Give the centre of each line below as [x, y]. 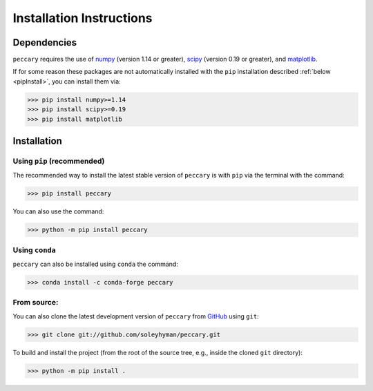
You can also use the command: [58, 211]
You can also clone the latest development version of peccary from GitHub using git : [136, 316]
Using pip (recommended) [59, 161]
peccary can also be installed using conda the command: [96, 264]
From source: [36, 303]
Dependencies [45, 42]
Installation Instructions [83, 18]
